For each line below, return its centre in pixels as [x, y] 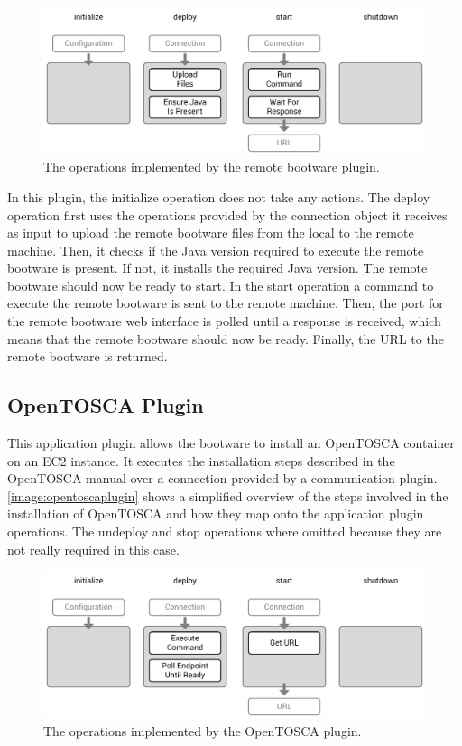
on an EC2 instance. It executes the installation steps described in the [201, 460]
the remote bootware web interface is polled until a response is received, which [224, 321]
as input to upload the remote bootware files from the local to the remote [211, 233]
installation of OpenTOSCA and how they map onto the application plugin [216, 513]
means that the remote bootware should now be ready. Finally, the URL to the [226, 338]
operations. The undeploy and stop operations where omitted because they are [225, 532]
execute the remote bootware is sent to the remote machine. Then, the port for [226, 303]
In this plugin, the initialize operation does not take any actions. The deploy [219, 196]
